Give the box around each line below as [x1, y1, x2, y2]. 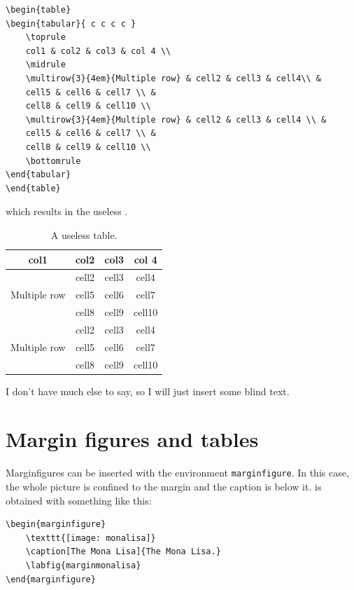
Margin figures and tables [6, 425, 259, 453]
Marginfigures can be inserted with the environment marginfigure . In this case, [6, 465, 349, 480]
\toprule [25, 32, 66, 43]
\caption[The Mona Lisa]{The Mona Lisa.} [25, 547, 221, 557]
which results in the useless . [6, 204, 128, 219]
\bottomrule [25, 156, 81, 166]
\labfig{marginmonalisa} [25, 561, 141, 570]
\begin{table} [6, 5, 71, 15]
